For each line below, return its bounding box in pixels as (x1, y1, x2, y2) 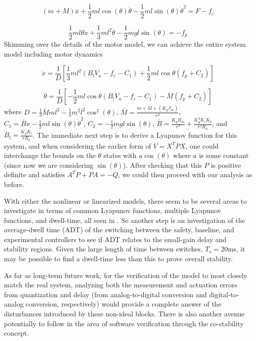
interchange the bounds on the (4, 150, 96, 160)
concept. (4, 328, 29, 338)
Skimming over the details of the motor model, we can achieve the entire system (4, 39, 246, 49)
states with (103, 150, 137, 160)
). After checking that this (123, 159, 202, 170)
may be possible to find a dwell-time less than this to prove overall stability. (4, 253, 233, 264)
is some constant (199, 150, 249, 160)
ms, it (227, 244, 245, 254)
